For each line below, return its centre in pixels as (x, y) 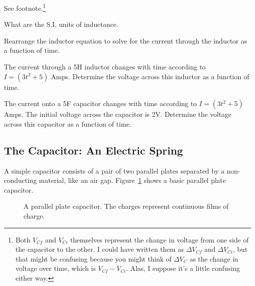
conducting (20, 180)
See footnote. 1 (25, 7)
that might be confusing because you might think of (93, 258)
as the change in (214, 258)
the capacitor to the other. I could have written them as (100, 249)
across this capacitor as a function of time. (68, 123)
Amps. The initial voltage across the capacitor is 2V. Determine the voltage (118, 114)
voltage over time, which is (56, 268)
